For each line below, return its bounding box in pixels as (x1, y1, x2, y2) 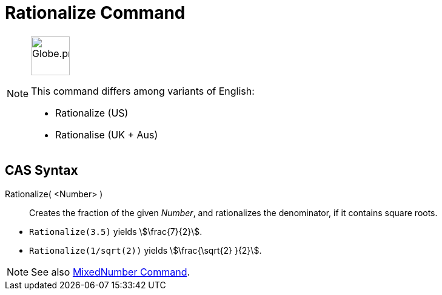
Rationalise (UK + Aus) (55, 128, 158, 141)
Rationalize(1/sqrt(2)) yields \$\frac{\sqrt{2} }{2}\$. (29, 245, 262, 256)
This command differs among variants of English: (31, 84, 255, 97)
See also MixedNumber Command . (31, 265, 190, 278)
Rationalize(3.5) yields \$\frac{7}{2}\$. (29, 226, 203, 237)
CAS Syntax (5, 163, 78, 178)
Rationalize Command (5, 2, 186, 23)
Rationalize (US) (55, 106, 129, 119)
